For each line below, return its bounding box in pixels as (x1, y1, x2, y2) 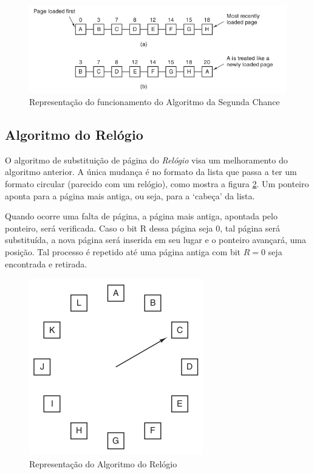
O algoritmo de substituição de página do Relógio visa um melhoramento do (5, 153, 288, 166)
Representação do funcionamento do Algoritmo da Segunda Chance (29, 95, 280, 108)
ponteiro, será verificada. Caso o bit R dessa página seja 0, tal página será (5, 221, 281, 234)
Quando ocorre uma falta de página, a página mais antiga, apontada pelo (5, 210, 278, 222)
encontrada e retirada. (5, 257, 87, 270)
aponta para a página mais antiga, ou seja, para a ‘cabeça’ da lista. (5, 189, 255, 202)
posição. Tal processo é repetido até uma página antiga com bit (5, 245, 241, 258)
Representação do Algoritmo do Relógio (29, 457, 177, 470)
